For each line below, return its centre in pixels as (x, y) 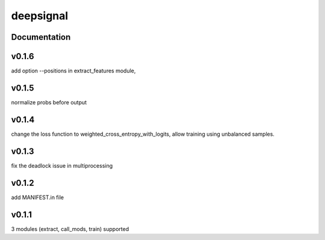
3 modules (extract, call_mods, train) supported (70, 229)
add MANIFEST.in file (38, 197)
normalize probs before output (49, 102)
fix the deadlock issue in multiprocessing (62, 165)
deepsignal (40, 16)
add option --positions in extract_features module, (73, 71)
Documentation (41, 37)
